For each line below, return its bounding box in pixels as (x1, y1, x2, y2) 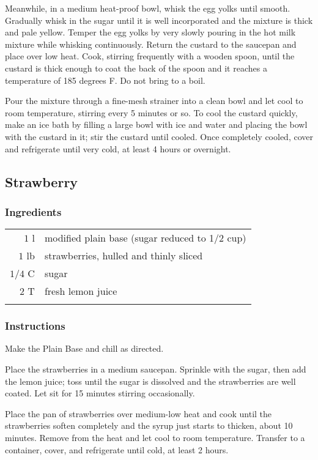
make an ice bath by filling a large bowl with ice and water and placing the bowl (5, 118, 308, 131)
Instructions (5, 318, 65, 333)
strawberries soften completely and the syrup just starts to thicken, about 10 (5, 419, 293, 432)
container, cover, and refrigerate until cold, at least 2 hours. (5, 443, 229, 456)
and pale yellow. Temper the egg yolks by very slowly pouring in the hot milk (5, 26, 296, 39)
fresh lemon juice (44, 284, 117, 299)
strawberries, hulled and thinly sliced (44, 248, 203, 263)
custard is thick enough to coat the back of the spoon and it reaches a (5, 61, 267, 74)
